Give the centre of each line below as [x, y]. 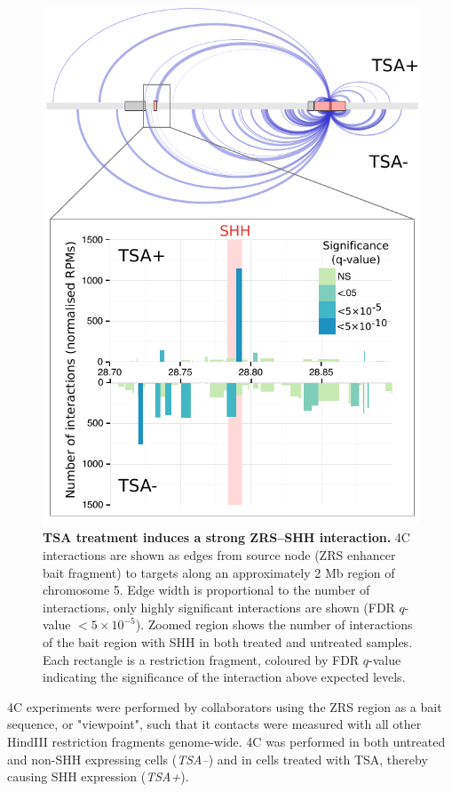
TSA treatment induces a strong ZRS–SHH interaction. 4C [226, 537]
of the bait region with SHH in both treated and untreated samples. [228, 641]
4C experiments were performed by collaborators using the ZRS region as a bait [225, 706]
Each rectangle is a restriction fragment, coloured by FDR [201, 659]
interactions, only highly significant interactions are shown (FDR [219, 607]
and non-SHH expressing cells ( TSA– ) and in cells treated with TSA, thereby [218, 759]
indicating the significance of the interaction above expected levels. [224, 677]
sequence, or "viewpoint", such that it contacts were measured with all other [214, 724]
